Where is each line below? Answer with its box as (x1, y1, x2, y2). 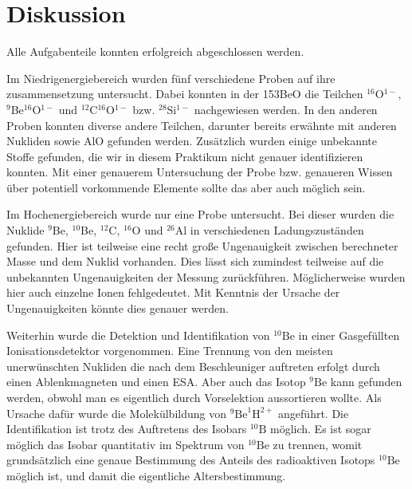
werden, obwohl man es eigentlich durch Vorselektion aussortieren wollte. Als (6, 389, 382, 405)
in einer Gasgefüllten (298, 326, 400, 343)
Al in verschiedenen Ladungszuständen (175, 222, 364, 239)
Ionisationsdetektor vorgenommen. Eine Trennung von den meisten (6, 342, 333, 359)
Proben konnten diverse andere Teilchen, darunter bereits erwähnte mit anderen (6, 116, 397, 133)
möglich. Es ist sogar (270, 420, 371, 437)
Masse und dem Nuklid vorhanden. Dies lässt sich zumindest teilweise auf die (6, 253, 384, 270)
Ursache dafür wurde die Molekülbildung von (6, 404, 226, 421)
